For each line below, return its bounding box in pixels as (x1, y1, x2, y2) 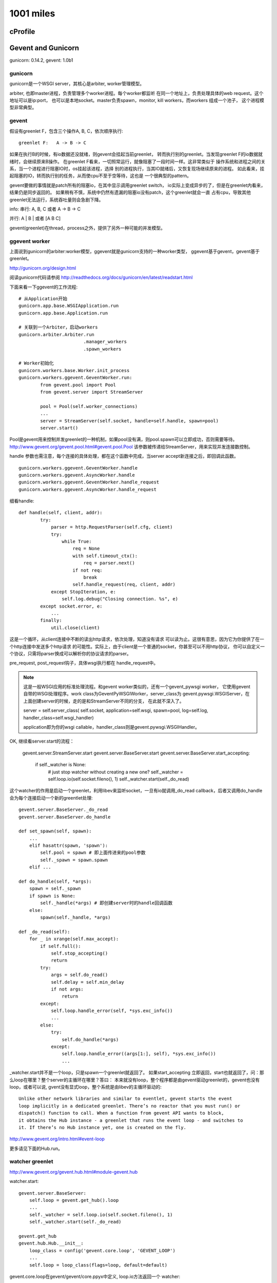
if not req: (72, 567, 103, 573)
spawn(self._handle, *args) (40, 915, 111, 920)
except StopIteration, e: (51, 589, 116, 595)
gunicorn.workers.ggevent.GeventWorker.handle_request (18, 479, 160, 485)
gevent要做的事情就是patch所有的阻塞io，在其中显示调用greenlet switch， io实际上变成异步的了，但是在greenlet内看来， (9, 182, 266, 188)
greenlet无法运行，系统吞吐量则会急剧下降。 (9, 197, 104, 203)
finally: (40, 617, 62, 624)
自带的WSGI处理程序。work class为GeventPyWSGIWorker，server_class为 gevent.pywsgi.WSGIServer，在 (23, 691, 250, 697)
